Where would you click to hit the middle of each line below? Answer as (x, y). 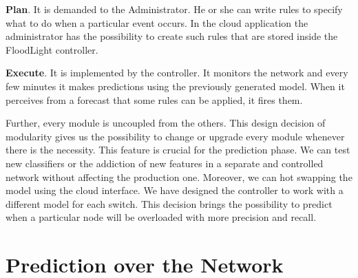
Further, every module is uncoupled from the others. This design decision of (166, 123)
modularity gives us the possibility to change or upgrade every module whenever (175, 136)
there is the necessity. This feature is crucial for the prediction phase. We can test (178, 150)
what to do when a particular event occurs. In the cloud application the (157, 22)
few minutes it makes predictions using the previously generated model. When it (175, 86)
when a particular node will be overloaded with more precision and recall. (161, 217)
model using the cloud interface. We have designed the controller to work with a (175, 190)
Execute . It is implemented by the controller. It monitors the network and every (177, 73)
